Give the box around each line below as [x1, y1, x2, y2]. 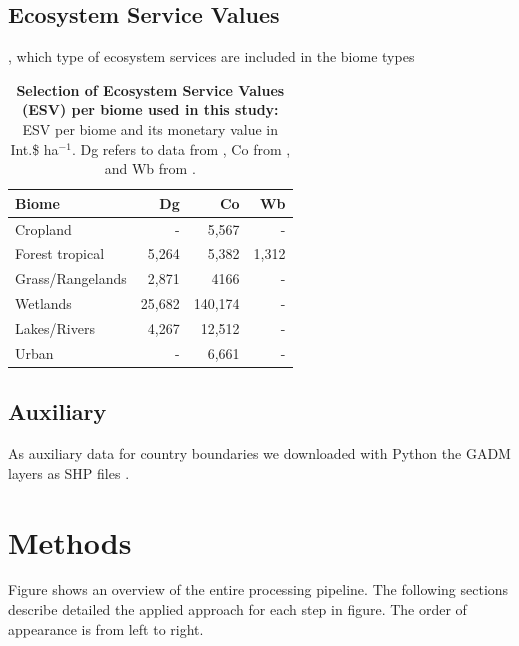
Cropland [15, 218, 72, 239]
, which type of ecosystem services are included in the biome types [8, 46, 415, 67]
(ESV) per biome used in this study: [21, 99, 279, 120]
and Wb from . [104, 158, 196, 179]
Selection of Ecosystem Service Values [16, 79, 285, 100]
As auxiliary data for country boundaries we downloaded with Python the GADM [8, 443, 511, 464]
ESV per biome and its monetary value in [22, 118, 278, 139]
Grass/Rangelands [15, 268, 127, 289]
